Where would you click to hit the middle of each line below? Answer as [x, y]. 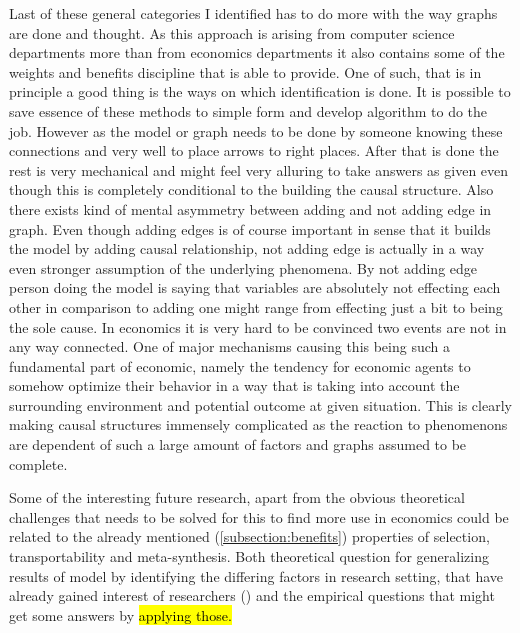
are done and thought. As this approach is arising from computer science [232, 32]
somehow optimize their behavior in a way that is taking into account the [234, 385]
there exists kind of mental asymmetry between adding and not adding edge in [250, 208]
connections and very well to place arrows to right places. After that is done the [254, 150]
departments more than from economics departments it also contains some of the [257, 52]
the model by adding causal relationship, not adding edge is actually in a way [247, 248]
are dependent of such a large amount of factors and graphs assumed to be [238, 444]
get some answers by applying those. [120, 614]
